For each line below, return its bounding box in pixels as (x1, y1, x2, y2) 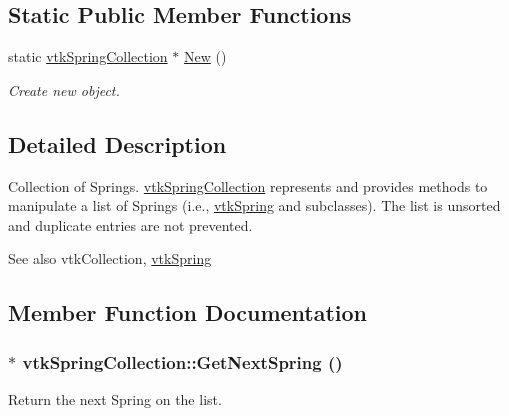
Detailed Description (8, 128, 227, 159)
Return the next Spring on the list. (8, 388, 222, 409)
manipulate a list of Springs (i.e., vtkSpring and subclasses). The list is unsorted (8, 195, 501, 216)
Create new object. (8, 79, 120, 100)
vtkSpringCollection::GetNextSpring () (22, 349, 343, 374)
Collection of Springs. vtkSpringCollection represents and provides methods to (8, 175, 488, 196)
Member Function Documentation (8, 297, 368, 328)
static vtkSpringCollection (8, 46, 168, 67)
